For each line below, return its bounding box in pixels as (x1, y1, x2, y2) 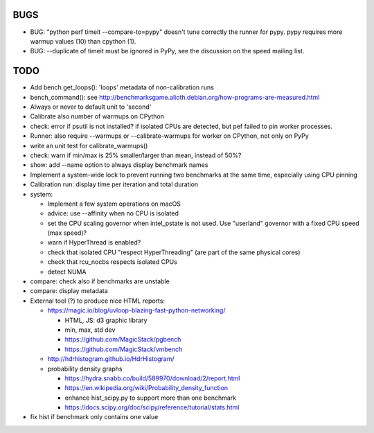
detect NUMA (47, 267, 87, 276)
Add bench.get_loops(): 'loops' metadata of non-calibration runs (30, 83, 215, 91)
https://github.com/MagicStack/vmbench (64, 345, 183, 353)
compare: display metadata (30, 287, 109, 295)
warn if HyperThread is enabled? (47, 238, 141, 247)
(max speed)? (47, 229, 87, 237)
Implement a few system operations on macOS (47, 200, 181, 208)
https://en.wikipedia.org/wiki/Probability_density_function (64, 384, 229, 392)
